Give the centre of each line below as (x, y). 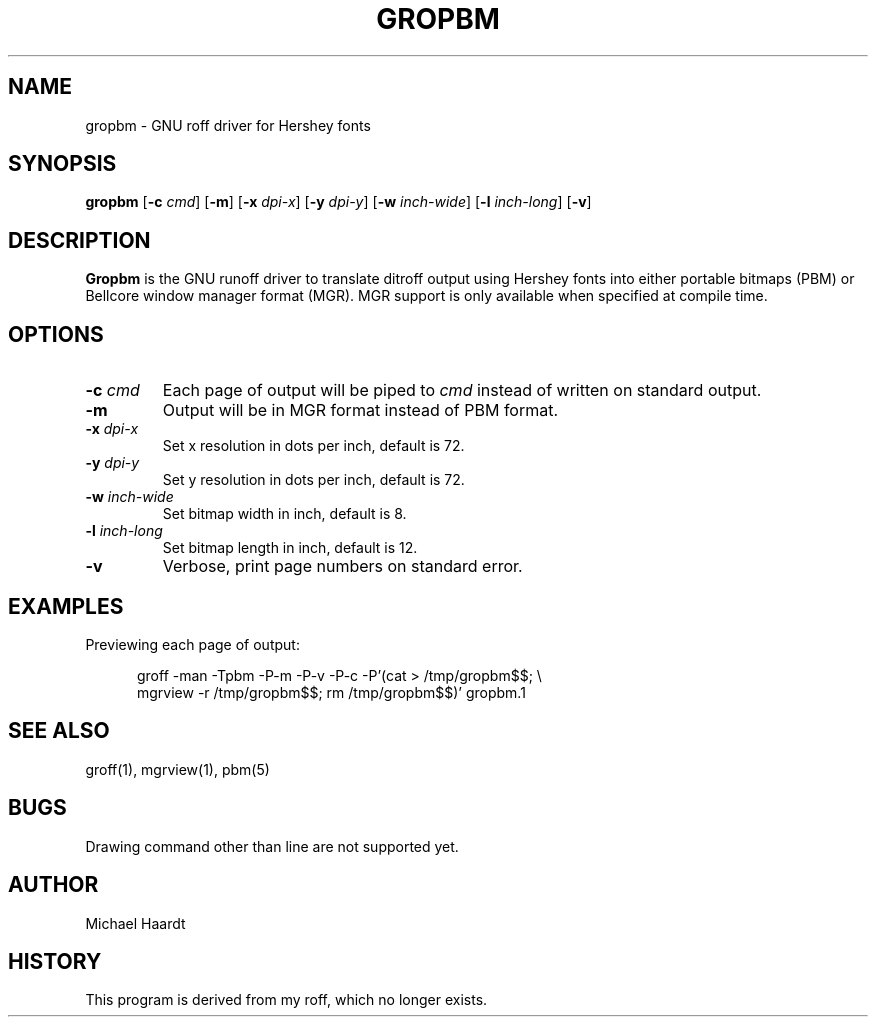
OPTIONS (56, 334)
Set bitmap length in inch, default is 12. (290, 548)
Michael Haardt (135, 923)
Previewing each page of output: (192, 644)
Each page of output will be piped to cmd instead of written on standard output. (462, 390)
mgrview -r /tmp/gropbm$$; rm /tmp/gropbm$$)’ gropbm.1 (331, 692)
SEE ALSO (59, 731)
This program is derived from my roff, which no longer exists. (286, 1000)
